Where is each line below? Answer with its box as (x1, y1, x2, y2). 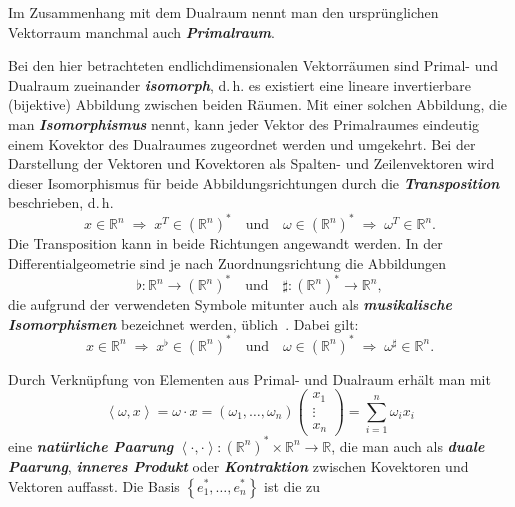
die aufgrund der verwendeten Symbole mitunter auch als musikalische (8, 294, 452, 315)
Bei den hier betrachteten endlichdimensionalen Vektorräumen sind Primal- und (8, 55, 498, 76)
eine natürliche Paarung (8, 435, 174, 456)
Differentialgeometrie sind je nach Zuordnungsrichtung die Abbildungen (8, 253, 447, 274)
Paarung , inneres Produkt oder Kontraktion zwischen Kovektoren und (8, 455, 469, 476)
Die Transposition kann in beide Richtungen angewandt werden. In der (8, 233, 443, 254)
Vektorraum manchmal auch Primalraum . (8, 21, 275, 42)
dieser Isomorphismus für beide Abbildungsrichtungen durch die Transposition (8, 172, 500, 193)
